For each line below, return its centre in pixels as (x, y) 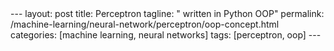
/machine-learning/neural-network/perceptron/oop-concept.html (145, 24)
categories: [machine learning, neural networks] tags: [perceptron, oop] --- (166, 35)
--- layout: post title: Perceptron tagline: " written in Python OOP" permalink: (167, 13)
